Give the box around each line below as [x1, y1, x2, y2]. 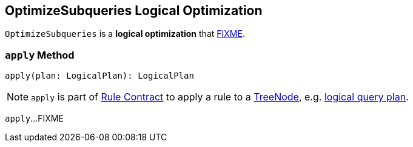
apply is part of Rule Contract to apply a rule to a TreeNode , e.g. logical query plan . [31, 91, 409, 103]
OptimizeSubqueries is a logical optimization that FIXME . [5, 28, 245, 39]
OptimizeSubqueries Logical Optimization [5, 3, 263, 18]
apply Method [5, 48, 75, 61]
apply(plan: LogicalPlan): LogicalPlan [5, 71, 194, 81]
